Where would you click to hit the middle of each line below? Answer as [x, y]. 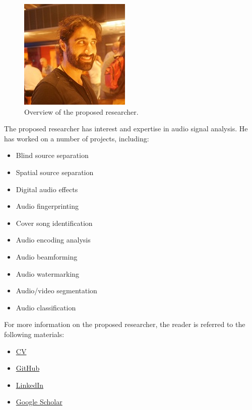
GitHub [28, 368]
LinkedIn [30, 385]
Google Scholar [39, 402]
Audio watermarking [48, 273]
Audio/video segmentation [56, 291]
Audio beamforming [47, 256]
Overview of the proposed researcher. [81, 111]
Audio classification [46, 307]
